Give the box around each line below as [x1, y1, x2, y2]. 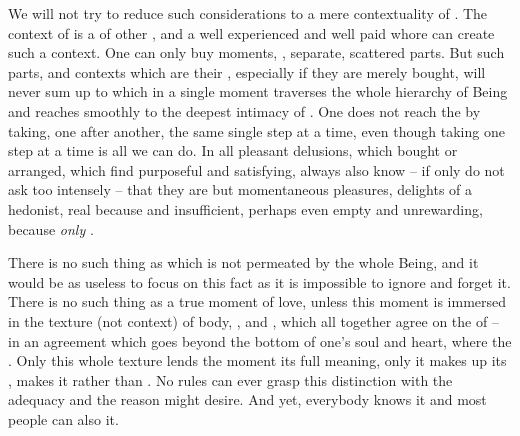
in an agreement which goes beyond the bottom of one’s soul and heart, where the [8, 330, 512, 351]
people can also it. [8, 408, 119, 429]
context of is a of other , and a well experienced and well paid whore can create [8, 22, 495, 43]
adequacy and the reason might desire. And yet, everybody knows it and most [8, 389, 487, 410]
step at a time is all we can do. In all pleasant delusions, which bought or [8, 140, 458, 161]
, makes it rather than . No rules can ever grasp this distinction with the [8, 369, 453, 390]
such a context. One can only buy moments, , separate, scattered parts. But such [8, 42, 505, 63]
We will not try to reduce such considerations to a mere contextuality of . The [8, 3, 488, 23]
